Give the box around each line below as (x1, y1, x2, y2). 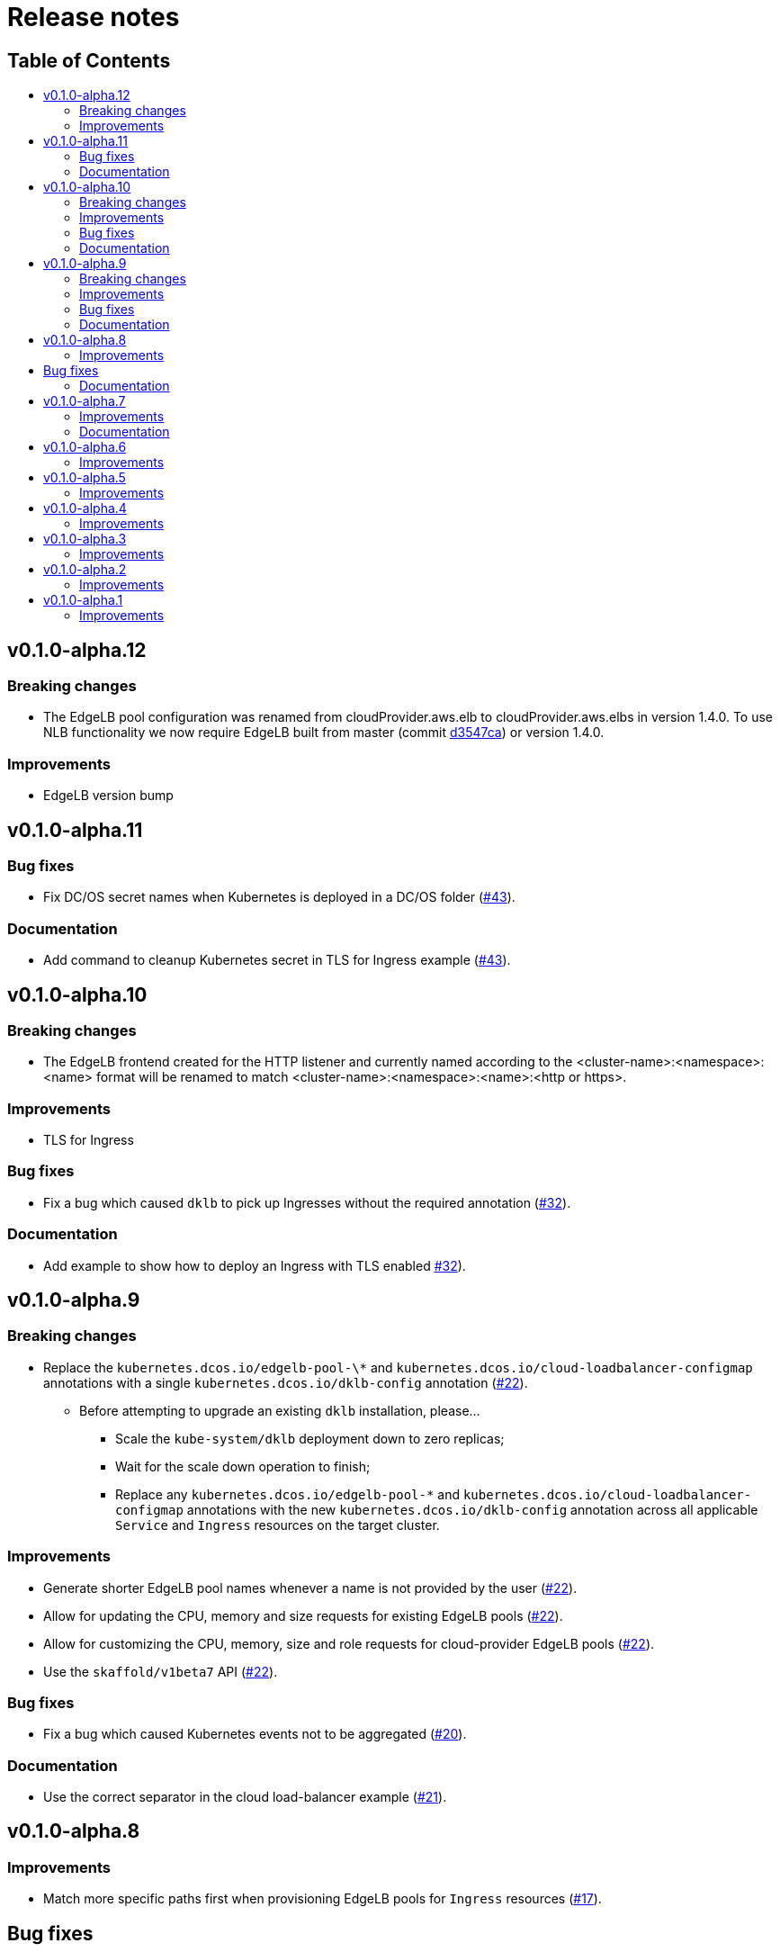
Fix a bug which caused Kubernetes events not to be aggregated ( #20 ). (43, 1726, 467, 1742)
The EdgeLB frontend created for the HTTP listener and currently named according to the (43, 1054, 573, 1070)
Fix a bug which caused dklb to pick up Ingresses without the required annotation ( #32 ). (43, 1194, 571, 1210)
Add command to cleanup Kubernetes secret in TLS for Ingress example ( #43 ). (43, 952, 511, 968)
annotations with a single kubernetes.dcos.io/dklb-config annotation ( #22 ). (43, 1374, 528, 1390)
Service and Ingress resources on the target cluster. (115, 1516, 440, 1533)
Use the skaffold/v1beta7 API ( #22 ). (43, 1663, 278, 1679)
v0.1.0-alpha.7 (43, 393, 126, 409)
